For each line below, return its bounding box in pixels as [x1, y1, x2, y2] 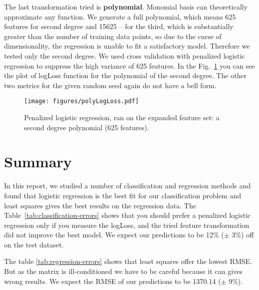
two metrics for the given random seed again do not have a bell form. [4, 80, 217, 90]
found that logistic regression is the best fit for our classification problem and [4, 190, 241, 200]
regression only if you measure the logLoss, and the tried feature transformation [4, 219, 249, 230]
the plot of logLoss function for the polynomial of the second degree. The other [4, 70, 247, 81]
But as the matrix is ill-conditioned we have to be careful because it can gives [4, 266, 243, 276]
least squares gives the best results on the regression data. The [4, 200, 196, 210]
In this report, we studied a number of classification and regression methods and [4, 180, 251, 191]
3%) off [231, 229, 254, 240]
